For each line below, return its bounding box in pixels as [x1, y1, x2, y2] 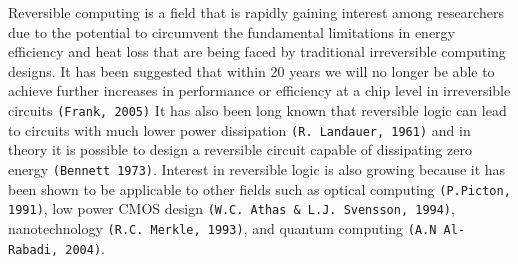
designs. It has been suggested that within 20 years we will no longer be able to [8, 60, 495, 81]
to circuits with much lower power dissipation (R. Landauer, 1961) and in [8, 119, 471, 140]
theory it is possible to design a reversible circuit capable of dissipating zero [8, 139, 472, 160]
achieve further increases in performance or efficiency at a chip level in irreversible [8, 80, 511, 101]
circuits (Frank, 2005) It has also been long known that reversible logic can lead [8, 99, 507, 120]
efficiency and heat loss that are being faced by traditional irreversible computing [8, 41, 506, 62]
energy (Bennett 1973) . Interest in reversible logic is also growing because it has [8, 158, 506, 179]
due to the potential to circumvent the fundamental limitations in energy [8, 21, 456, 42]
